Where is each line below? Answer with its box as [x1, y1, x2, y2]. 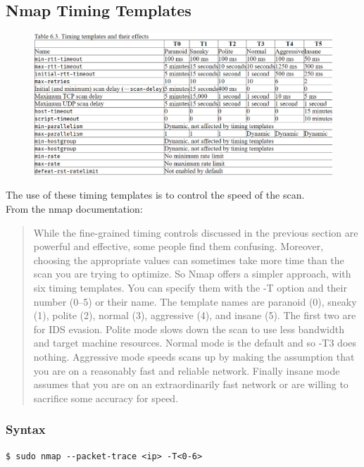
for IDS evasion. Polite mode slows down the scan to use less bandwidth [33, 321, 344, 336]
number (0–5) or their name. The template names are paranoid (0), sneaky [33, 294, 357, 309]
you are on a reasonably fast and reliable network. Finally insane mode [33, 363, 340, 378]
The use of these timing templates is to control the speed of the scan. [6, 187, 305, 202]
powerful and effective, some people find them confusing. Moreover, [33, 239, 324, 254]
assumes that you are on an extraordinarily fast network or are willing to [33, 377, 349, 392]
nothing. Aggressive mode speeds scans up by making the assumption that [33, 349, 355, 363]
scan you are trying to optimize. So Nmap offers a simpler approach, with [33, 266, 351, 281]
